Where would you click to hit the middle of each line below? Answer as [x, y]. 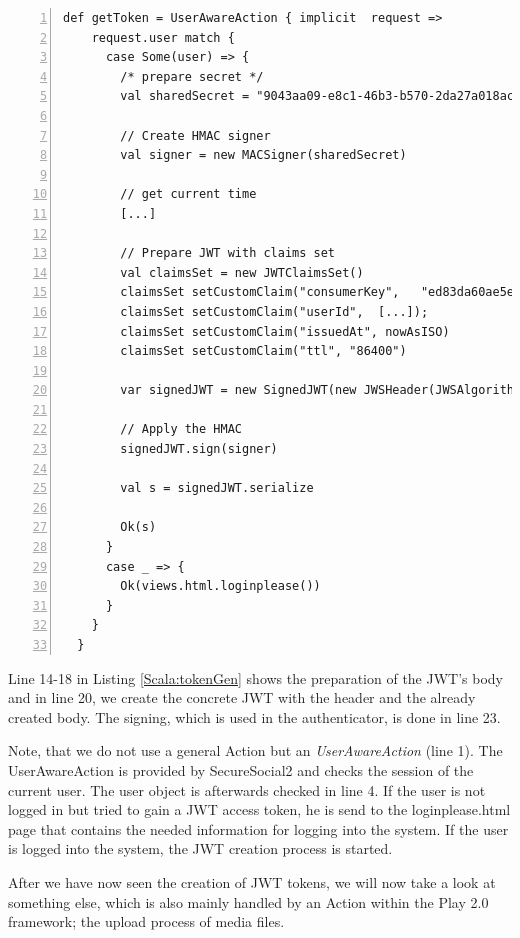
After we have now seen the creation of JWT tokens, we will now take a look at [252, 881]
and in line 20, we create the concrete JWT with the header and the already [242, 697]
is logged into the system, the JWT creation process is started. [200, 848]
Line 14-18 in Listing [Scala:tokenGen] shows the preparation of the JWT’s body [256, 677]
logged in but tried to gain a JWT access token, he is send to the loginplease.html [259, 809]
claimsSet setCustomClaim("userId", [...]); [274, 311]
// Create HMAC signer [195, 135]
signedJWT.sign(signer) [199, 449]
